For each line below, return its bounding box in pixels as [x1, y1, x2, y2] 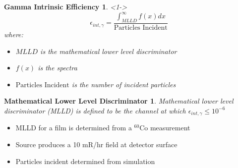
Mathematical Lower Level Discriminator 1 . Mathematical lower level [4, 96, 234, 106]
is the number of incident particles [71, 79, 176, 89]
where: [4, 29, 23, 39]
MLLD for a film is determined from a [15, 122, 132, 133]
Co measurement [139, 122, 190, 133]
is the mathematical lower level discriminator [40, 46, 177, 56]
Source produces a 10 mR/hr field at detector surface [15, 139, 178, 149]
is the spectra [38, 62, 77, 73]
